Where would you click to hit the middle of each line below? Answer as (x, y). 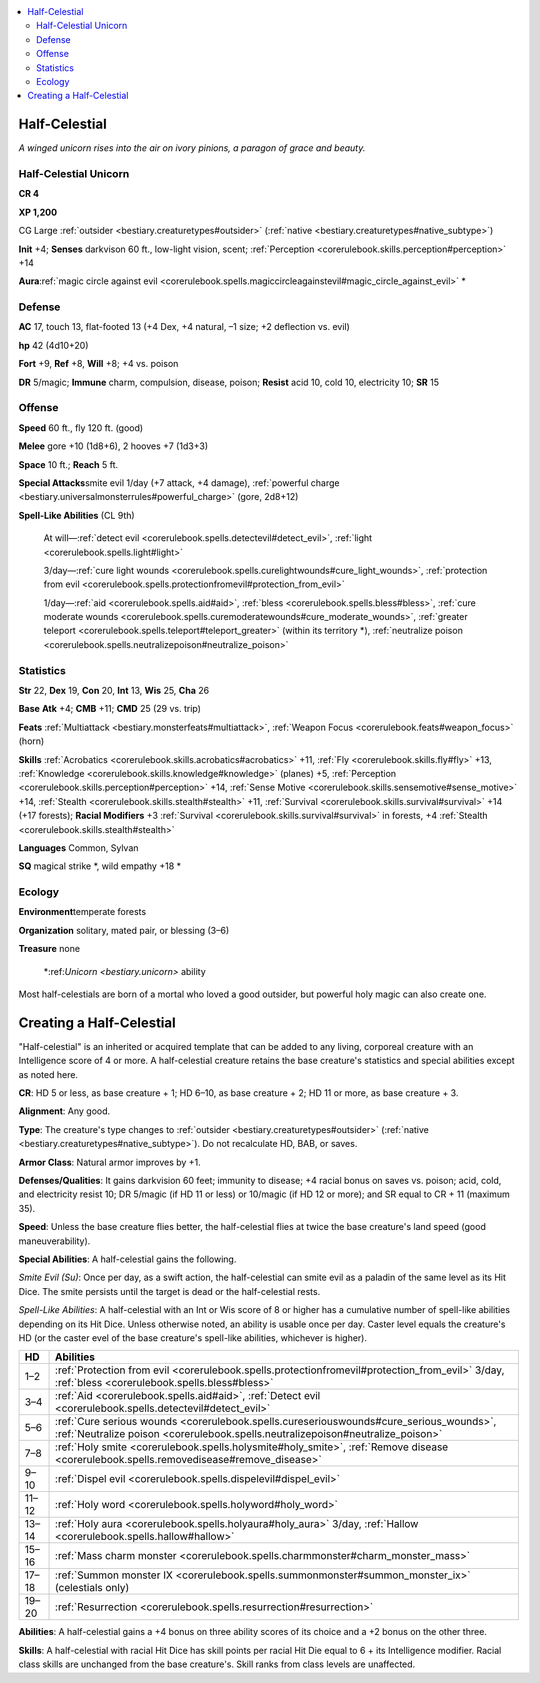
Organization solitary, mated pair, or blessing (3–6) (124, 930)
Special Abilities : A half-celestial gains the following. (127, 1259)
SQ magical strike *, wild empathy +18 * (100, 866)
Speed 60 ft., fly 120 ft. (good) (81, 427)
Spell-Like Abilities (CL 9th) (76, 515)
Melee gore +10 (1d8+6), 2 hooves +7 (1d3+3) (113, 446)
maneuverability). (54, 1241)
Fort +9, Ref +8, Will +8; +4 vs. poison (98, 364)
